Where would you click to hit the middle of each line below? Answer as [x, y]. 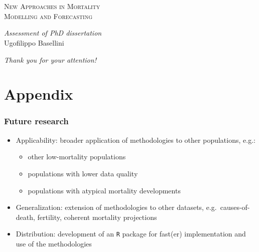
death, [25, 217]
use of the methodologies [54, 243]
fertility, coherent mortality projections [97, 217]
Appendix [39, 94]
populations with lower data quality [83, 173]
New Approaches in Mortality [52, 6]
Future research [36, 121]
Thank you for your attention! [50, 59]
